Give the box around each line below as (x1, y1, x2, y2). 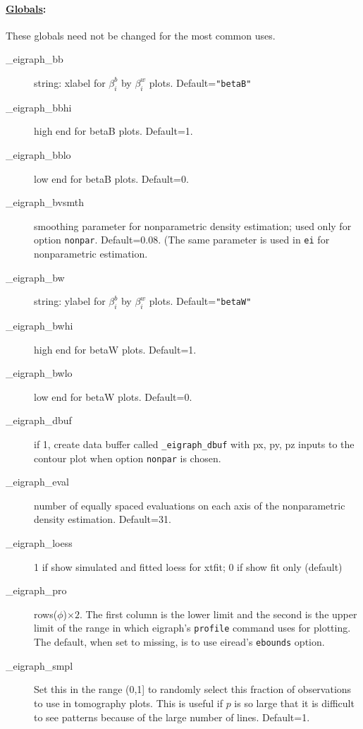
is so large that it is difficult (234, 695, 355, 710)
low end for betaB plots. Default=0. (34, 171, 189, 186)
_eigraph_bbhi (6, 100, 72, 114)
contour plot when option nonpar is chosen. (34, 450, 221, 465)
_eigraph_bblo (6, 147, 71, 162)
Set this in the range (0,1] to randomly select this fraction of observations (34, 682, 352, 697)
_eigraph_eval (6, 474, 69, 489)
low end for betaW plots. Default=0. (34, 389, 192, 404)
